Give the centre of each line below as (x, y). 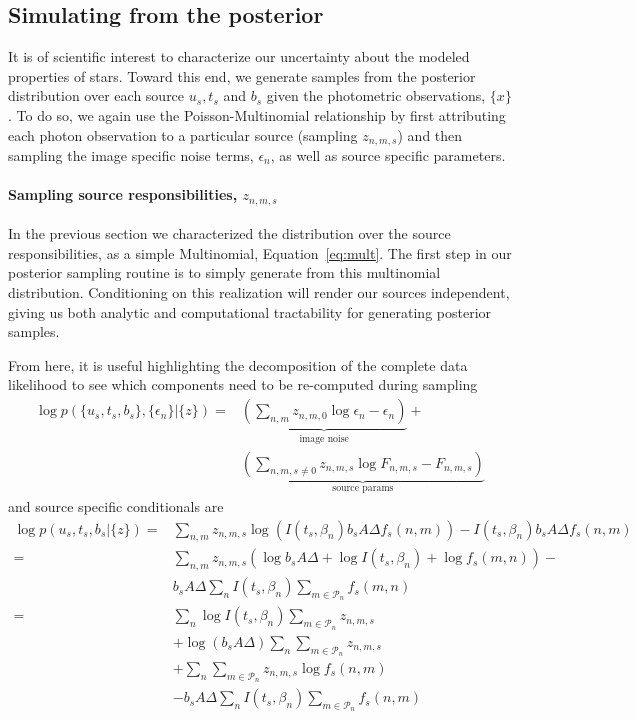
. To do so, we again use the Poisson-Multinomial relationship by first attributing (257, 114)
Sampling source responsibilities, (123, 194)
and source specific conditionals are (116, 505)
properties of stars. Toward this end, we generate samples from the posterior (242, 75)
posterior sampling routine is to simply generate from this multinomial (224, 272)
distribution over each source (96, 95)
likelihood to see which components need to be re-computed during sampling (243, 384)
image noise (324, 438)
